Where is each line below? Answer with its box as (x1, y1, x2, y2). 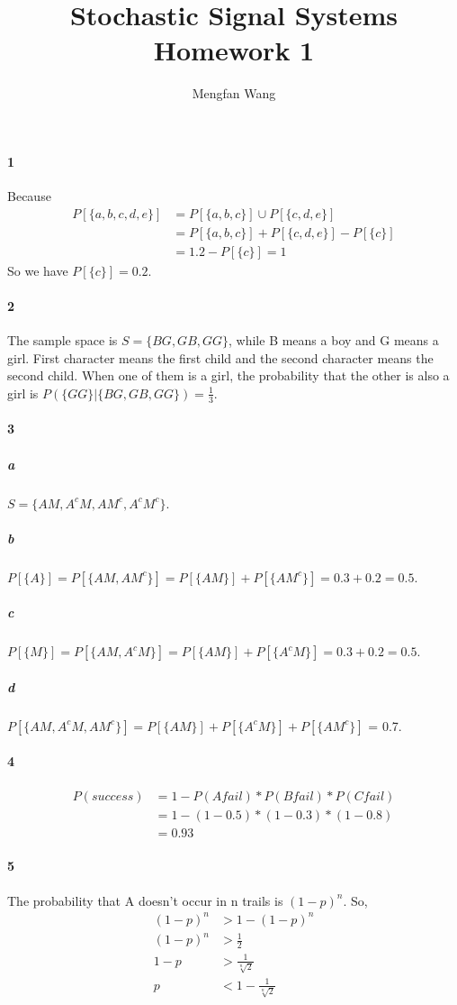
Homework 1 (153, 32, 315, 69)
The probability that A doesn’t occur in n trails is (7, 891, 283, 909)
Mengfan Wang (192, 84, 276, 103)
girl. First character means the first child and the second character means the (7, 348, 434, 367)
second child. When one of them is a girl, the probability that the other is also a (7, 366, 450, 385)
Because (7, 187, 51, 206)
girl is (7, 383, 39, 402)
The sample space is (7, 331, 118, 350)
